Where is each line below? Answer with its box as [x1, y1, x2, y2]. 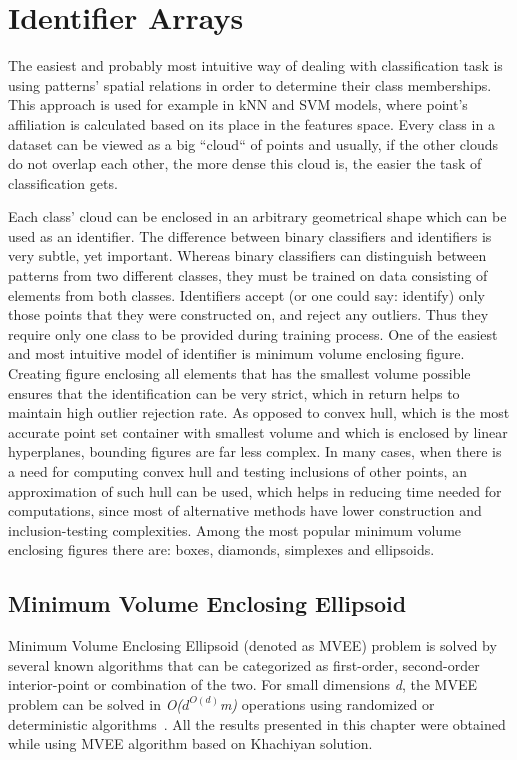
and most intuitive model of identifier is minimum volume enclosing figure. [8, 343, 465, 364]
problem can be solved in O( [8, 693, 183, 714]
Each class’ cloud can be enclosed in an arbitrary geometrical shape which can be [8, 206, 507, 227]
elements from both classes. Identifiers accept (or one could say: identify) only [8, 284, 485, 305]
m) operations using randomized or [219, 693, 435, 714]
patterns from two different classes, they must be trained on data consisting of [8, 265, 488, 286]
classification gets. [8, 172, 118, 193]
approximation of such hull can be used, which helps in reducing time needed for [8, 480, 502, 501]
